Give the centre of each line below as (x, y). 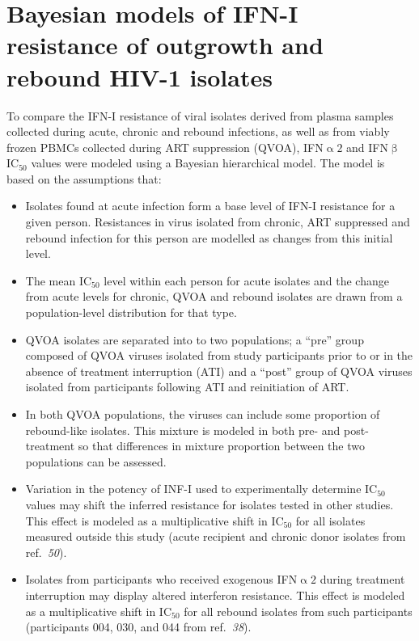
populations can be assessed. (96, 461)
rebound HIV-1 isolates (140, 76)
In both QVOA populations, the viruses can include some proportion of (203, 414)
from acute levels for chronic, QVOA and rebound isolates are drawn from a (214, 296)
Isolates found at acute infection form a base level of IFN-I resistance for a (210, 206)
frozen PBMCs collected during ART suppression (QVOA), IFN (165, 147)
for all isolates (330, 520)
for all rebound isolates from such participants (298, 611)
